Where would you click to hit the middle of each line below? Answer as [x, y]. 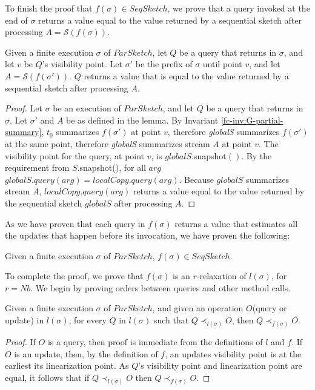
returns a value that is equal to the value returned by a [186, 75]
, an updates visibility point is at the [233, 353]
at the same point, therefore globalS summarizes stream [108, 143]
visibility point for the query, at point [75, 155]
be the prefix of [164, 64]
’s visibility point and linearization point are [220, 365]
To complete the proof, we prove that [74, 276]
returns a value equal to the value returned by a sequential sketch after [170, 20]
